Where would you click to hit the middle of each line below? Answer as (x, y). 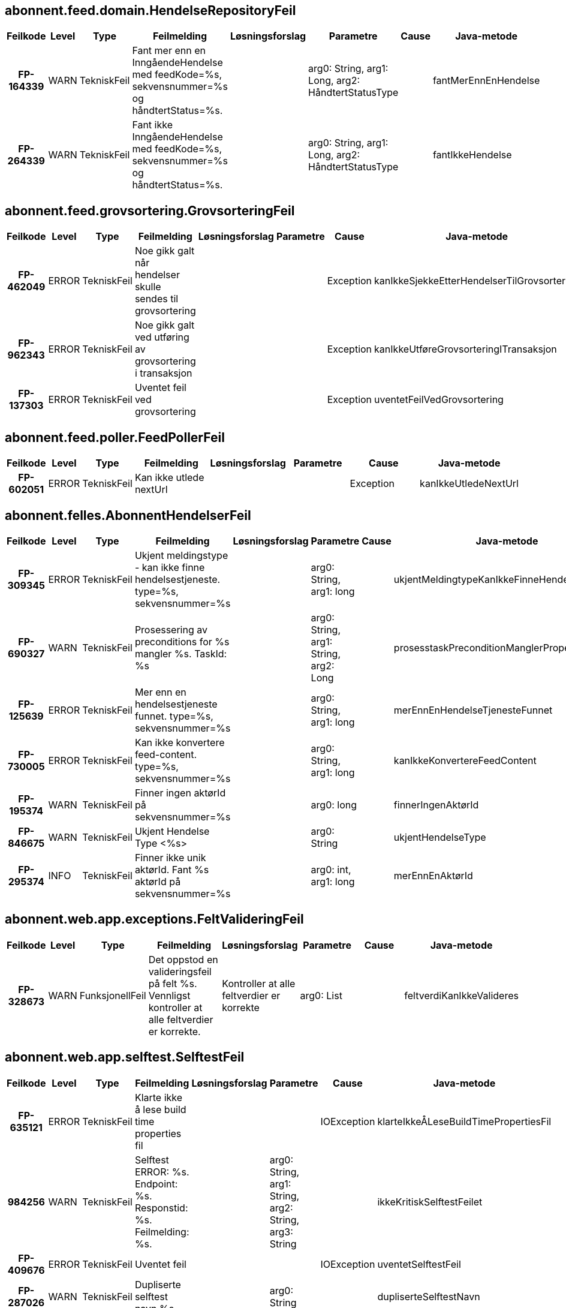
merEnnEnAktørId (433, 875)
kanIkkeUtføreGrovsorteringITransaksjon (466, 349)
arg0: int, (331, 869)
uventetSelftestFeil (419, 1264)
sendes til (156, 299)
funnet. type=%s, (174, 716)
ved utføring (162, 337)
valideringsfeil (180, 971)
